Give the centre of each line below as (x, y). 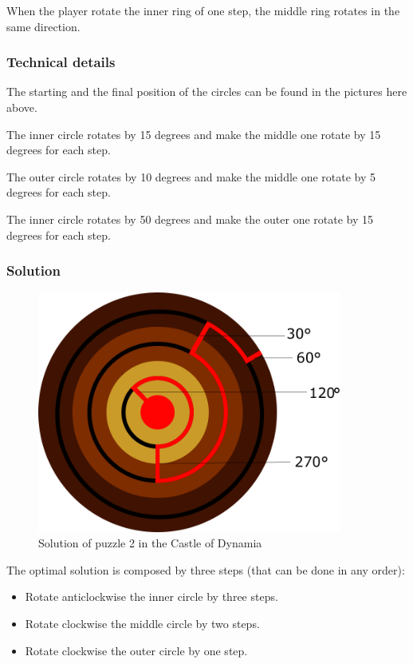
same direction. (43, 26)
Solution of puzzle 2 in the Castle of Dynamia (150, 543)
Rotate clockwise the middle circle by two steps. (142, 624)
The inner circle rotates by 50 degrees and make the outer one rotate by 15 (190, 219)
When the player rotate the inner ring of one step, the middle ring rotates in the (203, 10)
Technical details (61, 62)
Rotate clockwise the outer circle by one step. (136, 650)
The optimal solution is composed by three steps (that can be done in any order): (206, 569)
